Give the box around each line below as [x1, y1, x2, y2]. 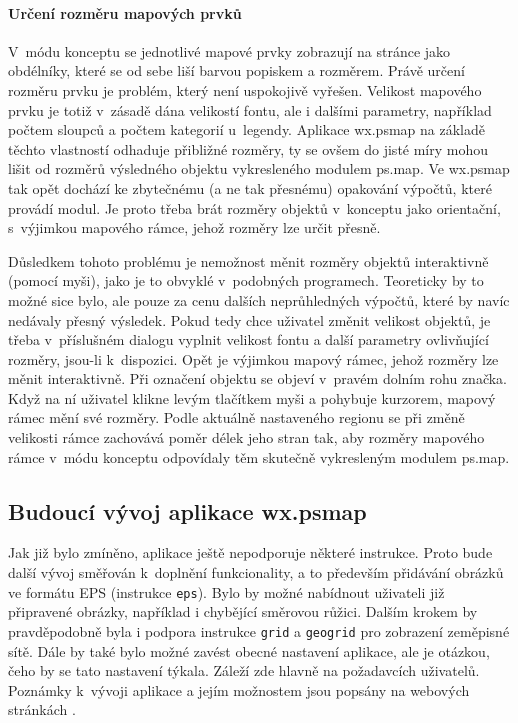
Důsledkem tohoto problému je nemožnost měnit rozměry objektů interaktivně [8, 250, 489, 271]
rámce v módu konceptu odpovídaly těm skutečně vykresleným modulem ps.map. [8, 446, 510, 467]
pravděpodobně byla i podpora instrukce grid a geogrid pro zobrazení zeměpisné [8, 620, 510, 641]
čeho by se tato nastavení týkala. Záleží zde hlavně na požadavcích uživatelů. [8, 660, 480, 681]
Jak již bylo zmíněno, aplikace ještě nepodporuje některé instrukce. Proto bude [8, 542, 493, 563]
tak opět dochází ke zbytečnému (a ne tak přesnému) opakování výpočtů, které [8, 177, 492, 198]
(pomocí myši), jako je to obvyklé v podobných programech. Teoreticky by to [8, 270, 484, 291]
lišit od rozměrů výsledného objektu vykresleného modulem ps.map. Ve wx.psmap [8, 158, 510, 179]
